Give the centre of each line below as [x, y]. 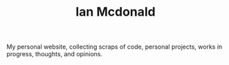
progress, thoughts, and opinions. [55, 54]
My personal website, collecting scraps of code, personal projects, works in [114, 47]
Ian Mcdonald [116, 12]
